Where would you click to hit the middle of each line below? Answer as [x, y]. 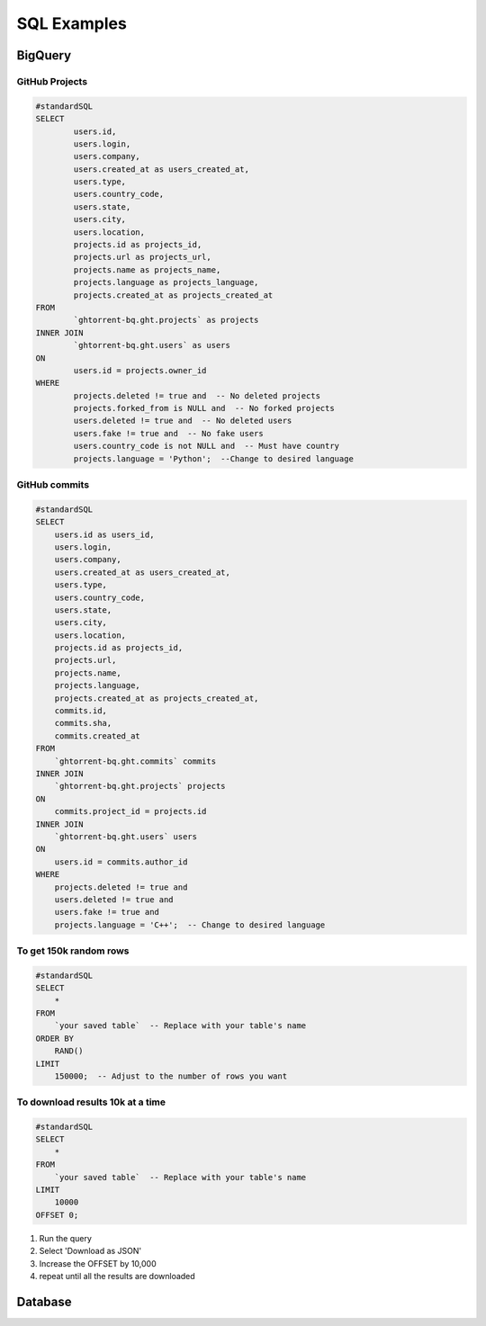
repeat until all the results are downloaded [117, 1276]
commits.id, [81, 711]
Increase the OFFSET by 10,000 [98, 1263]
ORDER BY [55, 1038]
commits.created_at [98, 736]
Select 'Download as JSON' [90, 1251]
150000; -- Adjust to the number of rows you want [171, 1076]
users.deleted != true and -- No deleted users [183, 421]
